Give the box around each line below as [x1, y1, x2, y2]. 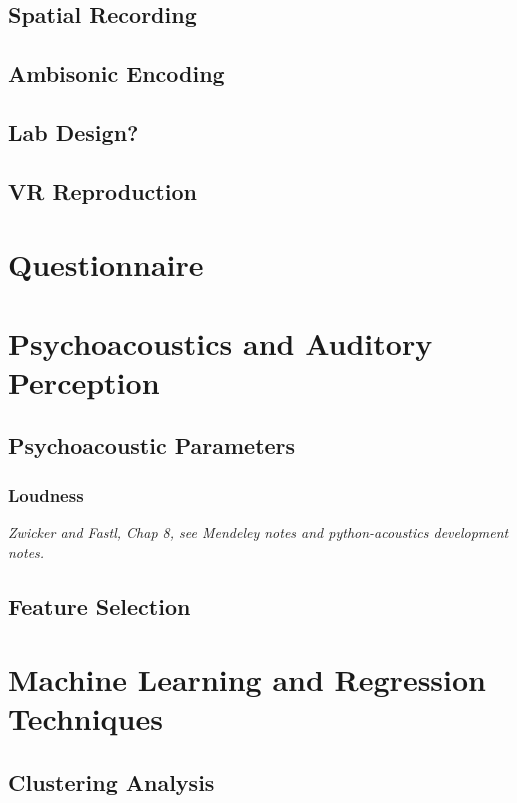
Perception [8, 361, 160, 402]
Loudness [8, 482, 84, 507]
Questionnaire [8, 244, 204, 285]
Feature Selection [8, 590, 191, 621]
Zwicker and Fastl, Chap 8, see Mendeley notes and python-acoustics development [8, 522, 509, 543]
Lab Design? [8, 116, 139, 147]
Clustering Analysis [8, 766, 215, 797]
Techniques [8, 698, 163, 739]
